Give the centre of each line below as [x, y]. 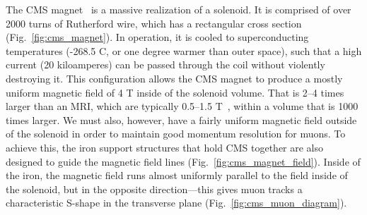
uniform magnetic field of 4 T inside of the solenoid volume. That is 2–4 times [175, 92]
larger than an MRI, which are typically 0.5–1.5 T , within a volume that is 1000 [182, 106]
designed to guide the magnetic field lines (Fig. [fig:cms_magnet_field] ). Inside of [183, 161]
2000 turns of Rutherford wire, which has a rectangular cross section [154, 23]
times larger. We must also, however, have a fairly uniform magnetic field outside [181, 119]
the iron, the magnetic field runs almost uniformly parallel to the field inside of [177, 175]
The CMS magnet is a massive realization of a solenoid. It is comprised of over [179, 9]
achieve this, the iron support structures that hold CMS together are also [165, 147]
